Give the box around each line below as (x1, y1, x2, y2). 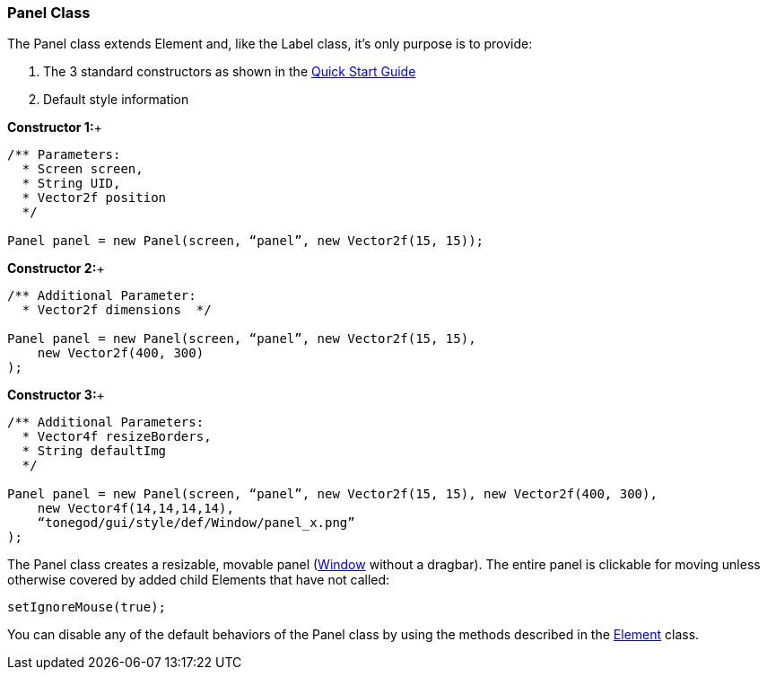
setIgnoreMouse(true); (7, 600, 167, 615)
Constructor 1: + (7, 119, 102, 136)
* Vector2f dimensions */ (22, 303, 212, 318)
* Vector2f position (22, 190, 167, 206)
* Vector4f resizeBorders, (22, 429, 212, 444)
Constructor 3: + (7, 387, 105, 403)
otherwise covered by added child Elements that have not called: (7, 572, 390, 588)
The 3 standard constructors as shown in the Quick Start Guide (43, 64, 416, 80)
